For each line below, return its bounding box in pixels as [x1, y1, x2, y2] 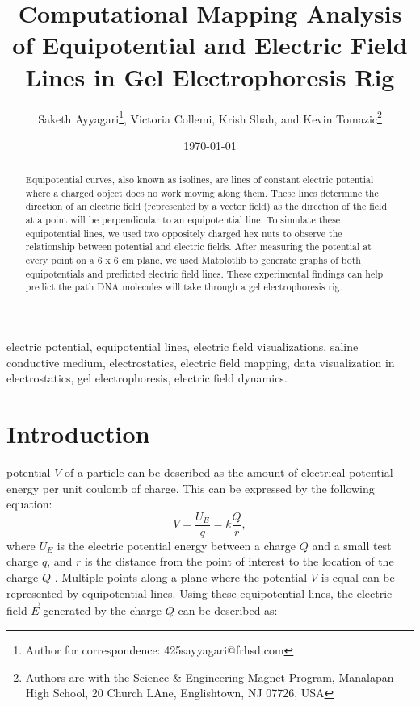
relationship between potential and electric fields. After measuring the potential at [25, 240, 372, 253]
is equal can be [321, 568, 395, 585]
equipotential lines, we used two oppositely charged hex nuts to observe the [25, 226, 342, 240]
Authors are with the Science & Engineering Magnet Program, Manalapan [25, 668, 394, 685]
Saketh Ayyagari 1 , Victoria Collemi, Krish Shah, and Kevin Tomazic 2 [38, 107, 382, 127]
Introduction [6, 417, 150, 450]
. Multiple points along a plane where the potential [54, 568, 308, 585]
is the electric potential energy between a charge [57, 537, 296, 554]
